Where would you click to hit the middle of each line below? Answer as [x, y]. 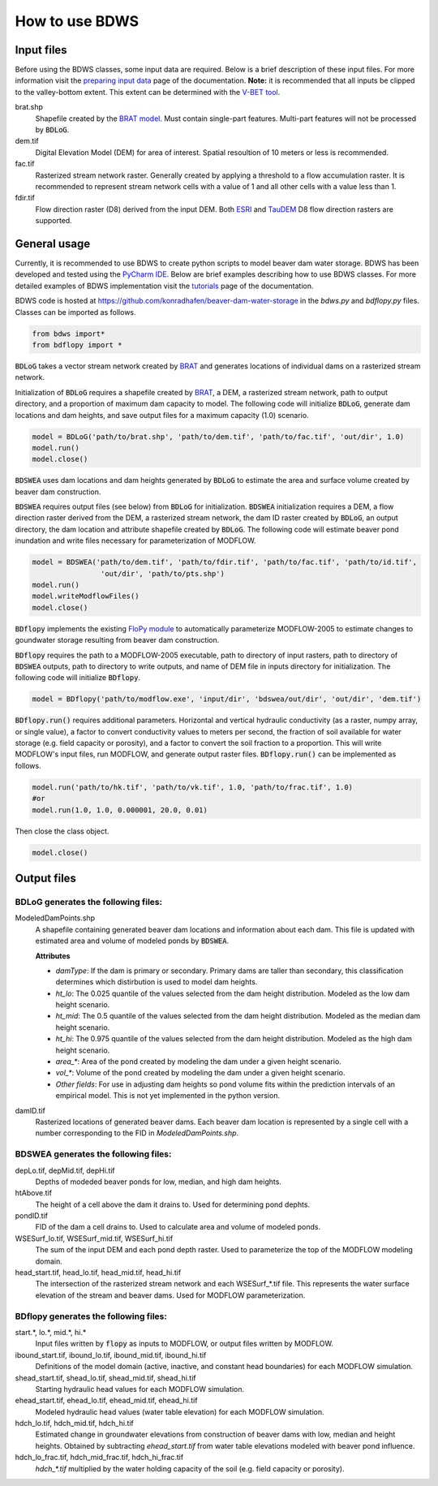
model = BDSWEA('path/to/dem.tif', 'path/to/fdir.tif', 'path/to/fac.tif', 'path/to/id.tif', [225, 562]
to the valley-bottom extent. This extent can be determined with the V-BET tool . [148, 92]
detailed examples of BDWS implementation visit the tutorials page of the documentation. [164, 286]
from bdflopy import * [77, 345]
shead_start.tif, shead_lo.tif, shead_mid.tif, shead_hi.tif [105, 1378]
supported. [54, 221]
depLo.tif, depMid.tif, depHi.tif [65, 1170]
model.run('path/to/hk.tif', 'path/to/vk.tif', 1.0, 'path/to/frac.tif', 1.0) [192, 787]
